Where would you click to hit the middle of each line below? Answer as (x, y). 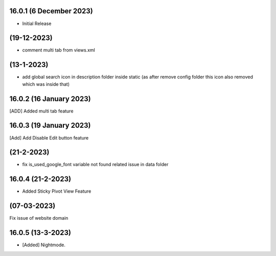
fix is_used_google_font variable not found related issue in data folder (95, 165)
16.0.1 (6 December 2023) (51, 11)
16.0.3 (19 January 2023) (50, 125)
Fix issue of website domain (39, 218)
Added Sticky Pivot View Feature (57, 191)
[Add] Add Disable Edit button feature (49, 137)
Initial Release (37, 24)
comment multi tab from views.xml (59, 50)
